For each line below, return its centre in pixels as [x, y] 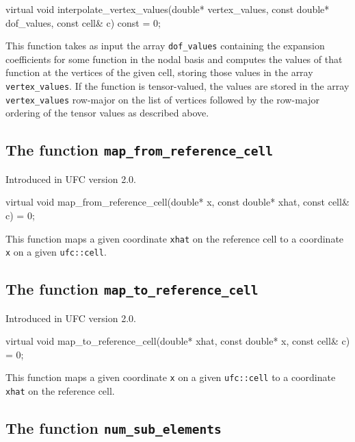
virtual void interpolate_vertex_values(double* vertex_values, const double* [168, 9]
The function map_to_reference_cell [132, 289]
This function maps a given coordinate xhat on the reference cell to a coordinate [175, 238]
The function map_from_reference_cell [139, 150]
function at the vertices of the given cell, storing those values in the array [159, 72]
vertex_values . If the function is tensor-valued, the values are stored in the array [177, 86]
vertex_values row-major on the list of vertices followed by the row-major [162, 99]
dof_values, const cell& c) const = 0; [83, 22]
